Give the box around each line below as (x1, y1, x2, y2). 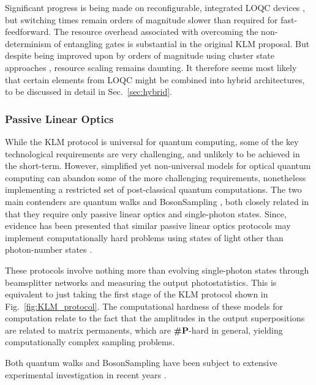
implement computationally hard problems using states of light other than (5, 231, 284, 244)
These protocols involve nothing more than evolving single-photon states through (5, 263, 309, 276)
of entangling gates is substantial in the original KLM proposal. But (54, 37, 310, 50)
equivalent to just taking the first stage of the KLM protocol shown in (5, 288, 268, 301)
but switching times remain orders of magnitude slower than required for (5, 13, 278, 26)
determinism (5, 37, 51, 50)
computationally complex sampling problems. (5, 335, 175, 348)
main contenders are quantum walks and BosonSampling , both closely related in (5, 195, 309, 207)
